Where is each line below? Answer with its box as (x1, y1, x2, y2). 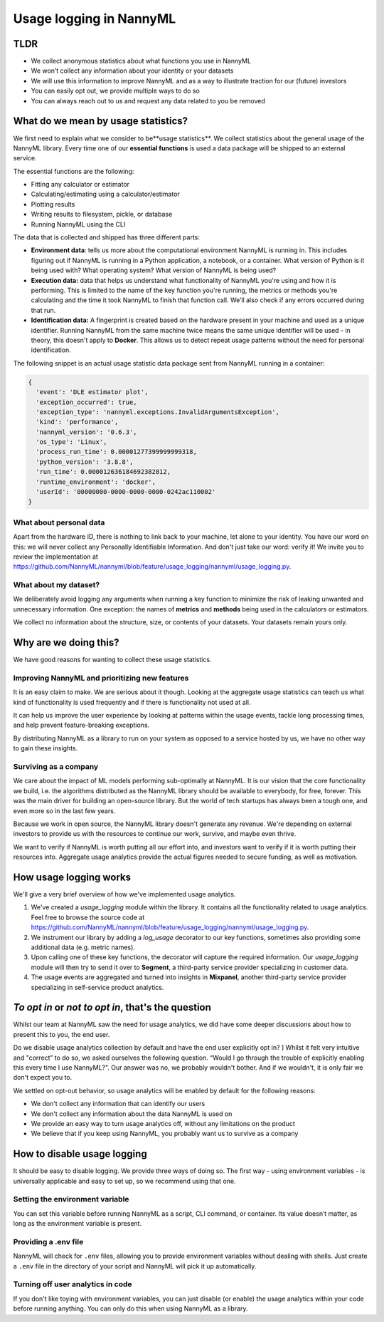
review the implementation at (13, 552, 99, 561)
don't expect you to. (13, 1073, 73, 1082)
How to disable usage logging (13, 1148, 147, 1160)
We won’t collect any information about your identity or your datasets (31, 66, 234, 75)
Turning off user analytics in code (13, 1279, 132, 1289)
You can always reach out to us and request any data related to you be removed (31, 96, 266, 105)
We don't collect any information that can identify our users (31, 1100, 206, 1108)
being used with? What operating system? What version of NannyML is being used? (31, 266, 277, 274)
